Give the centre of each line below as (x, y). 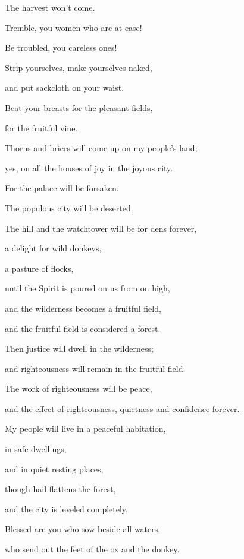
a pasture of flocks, (39, 268)
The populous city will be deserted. (69, 208)
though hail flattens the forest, (60, 489)
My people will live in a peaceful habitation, (85, 429)
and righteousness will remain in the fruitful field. (95, 368)
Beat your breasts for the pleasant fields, (79, 107)
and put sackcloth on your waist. (65, 87)
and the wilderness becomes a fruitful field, (83, 308)
